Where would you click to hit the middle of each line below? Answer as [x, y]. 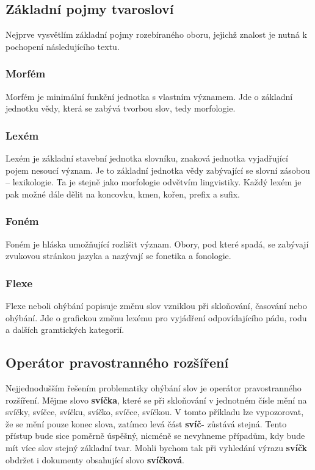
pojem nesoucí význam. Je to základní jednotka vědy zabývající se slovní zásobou [158, 170]
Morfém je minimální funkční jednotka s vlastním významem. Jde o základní [149, 96]
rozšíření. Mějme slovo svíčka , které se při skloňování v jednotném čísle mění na [156, 400]
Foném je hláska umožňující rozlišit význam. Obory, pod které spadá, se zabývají [157, 244]
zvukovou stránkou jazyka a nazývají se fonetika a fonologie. [118, 256]
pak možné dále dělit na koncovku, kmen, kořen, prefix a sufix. [123, 194]
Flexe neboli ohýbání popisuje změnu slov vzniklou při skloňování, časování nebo [156, 306]
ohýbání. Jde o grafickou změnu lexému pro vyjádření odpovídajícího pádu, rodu [156, 317]
